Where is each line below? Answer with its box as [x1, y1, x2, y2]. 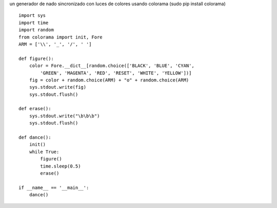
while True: [29, 149, 60, 155]
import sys [18, 13, 46, 18]
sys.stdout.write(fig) [29, 85, 87, 90]
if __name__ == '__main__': [18, 184, 89, 191]
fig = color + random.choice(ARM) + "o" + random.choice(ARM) [29, 77, 189, 83]
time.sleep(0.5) [40, 163, 81, 169]
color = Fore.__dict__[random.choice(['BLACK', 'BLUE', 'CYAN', [29, 63, 194, 69]
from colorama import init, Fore [18, 34, 103, 40]
